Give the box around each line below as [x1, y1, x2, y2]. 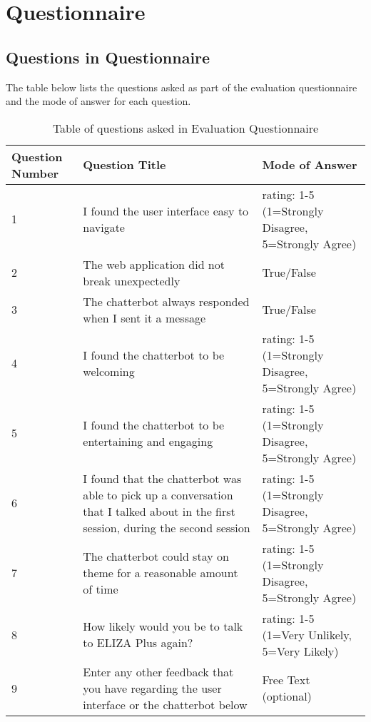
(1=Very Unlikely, [262, 626, 352, 643]
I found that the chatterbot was [83, 469, 242, 487]
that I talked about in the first [83, 502, 235, 519]
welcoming [83, 362, 135, 380]
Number [11, 164, 59, 181]
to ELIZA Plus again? [83, 634, 193, 651]
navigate [83, 218, 125, 235]
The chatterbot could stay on [83, 548, 229, 565]
